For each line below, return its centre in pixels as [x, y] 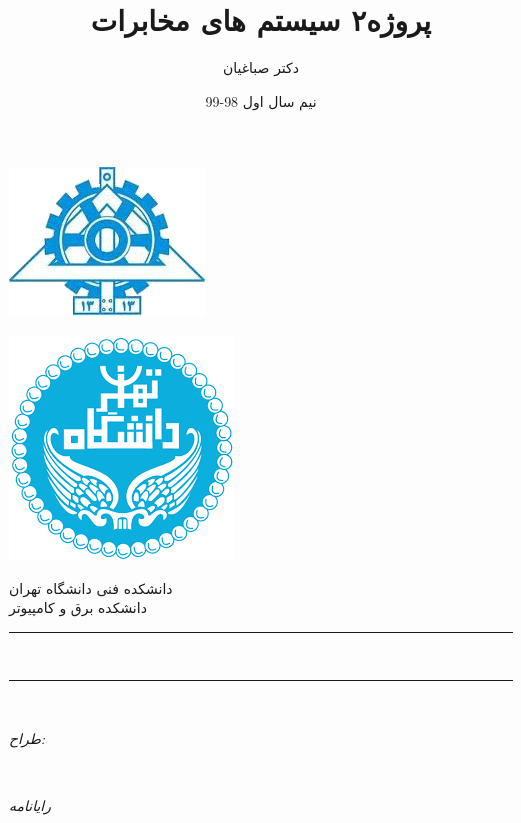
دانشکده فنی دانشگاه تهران [91, 587]
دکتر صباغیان [261, 67]
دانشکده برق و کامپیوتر [78, 607]
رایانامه [30, 805]
